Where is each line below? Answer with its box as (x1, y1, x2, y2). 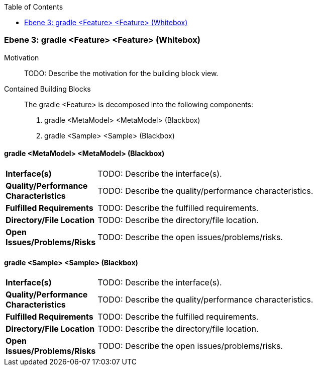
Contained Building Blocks (4, 84, 91, 93)
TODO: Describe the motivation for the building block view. (24, 68, 219, 78)
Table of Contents (4, 3, 63, 11)
